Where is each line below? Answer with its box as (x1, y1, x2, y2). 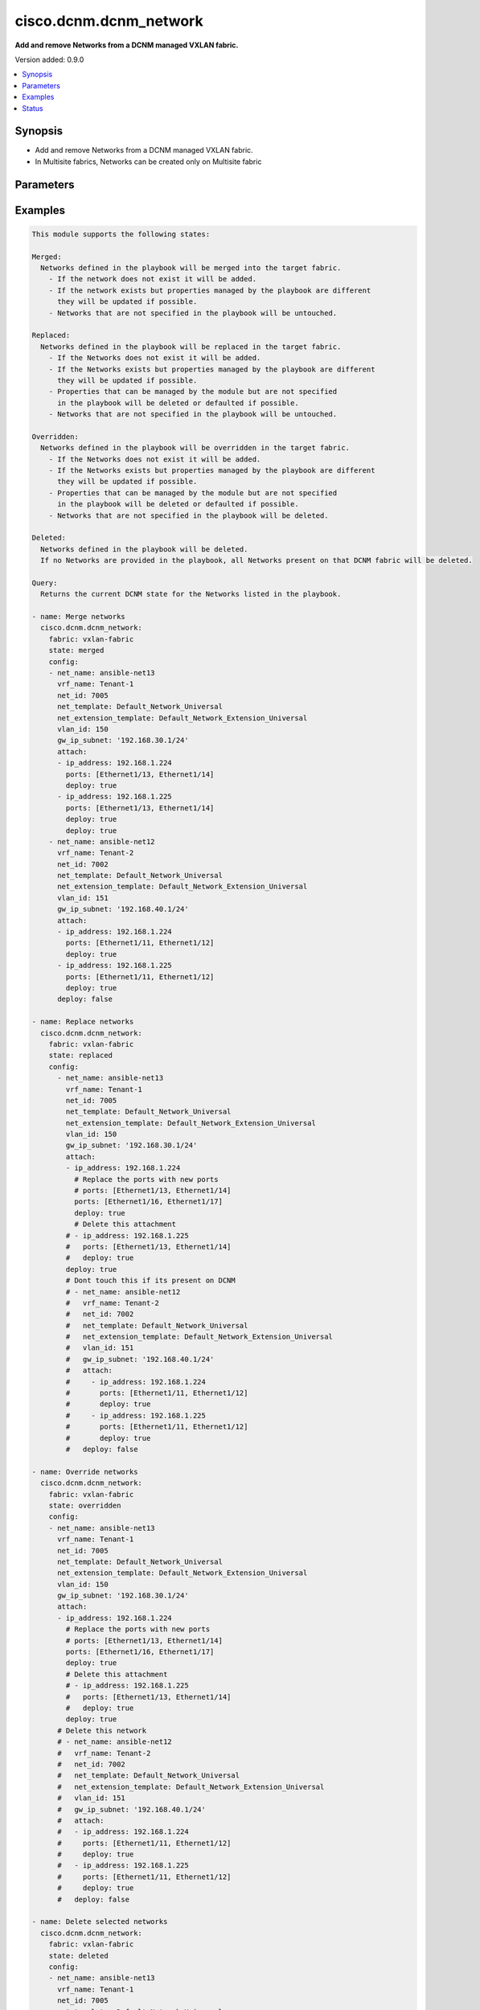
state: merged (48, 646, 105, 655)
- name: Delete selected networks (31, 1918, 168, 1926)
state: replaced (48, 1051, 113, 1060)
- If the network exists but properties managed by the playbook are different (48, 285, 371, 295)
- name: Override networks (31, 1467, 138, 1476)
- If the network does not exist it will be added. (48, 274, 257, 284)
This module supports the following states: (31, 229, 211, 239)
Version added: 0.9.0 (14, 55, 84, 64)
